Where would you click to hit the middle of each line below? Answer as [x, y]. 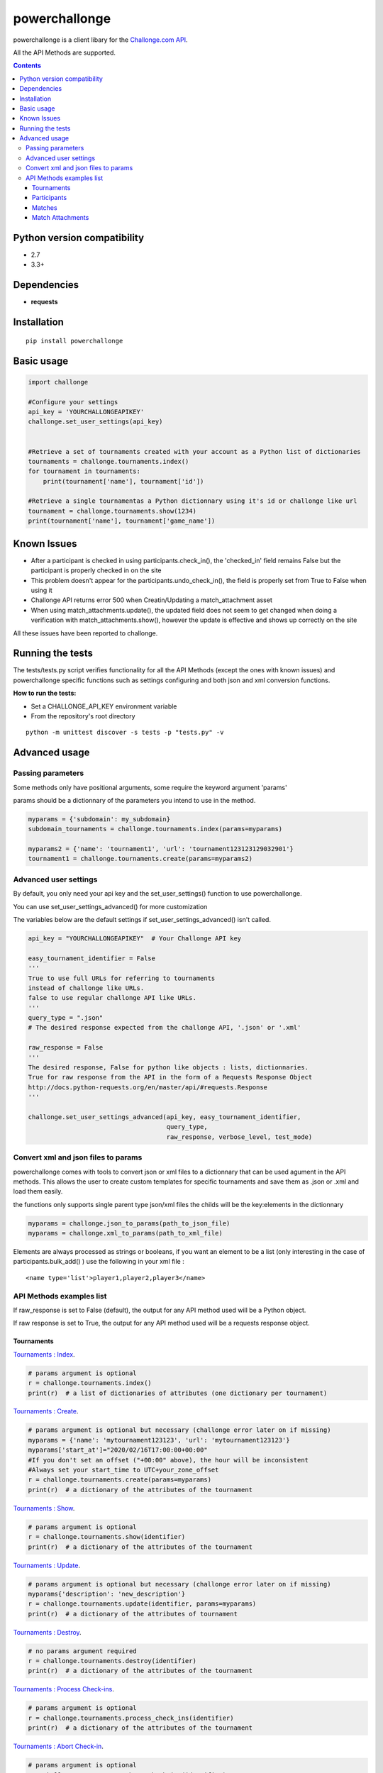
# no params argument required [83, 1651]
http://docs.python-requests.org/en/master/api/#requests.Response [148, 1087]
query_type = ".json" [66, 1018]
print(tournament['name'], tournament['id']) [123, 481]
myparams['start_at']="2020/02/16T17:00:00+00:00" [118, 1450]
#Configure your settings [73, 402]
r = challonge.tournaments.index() [90, 1383]
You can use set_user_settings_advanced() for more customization [110, 906]
